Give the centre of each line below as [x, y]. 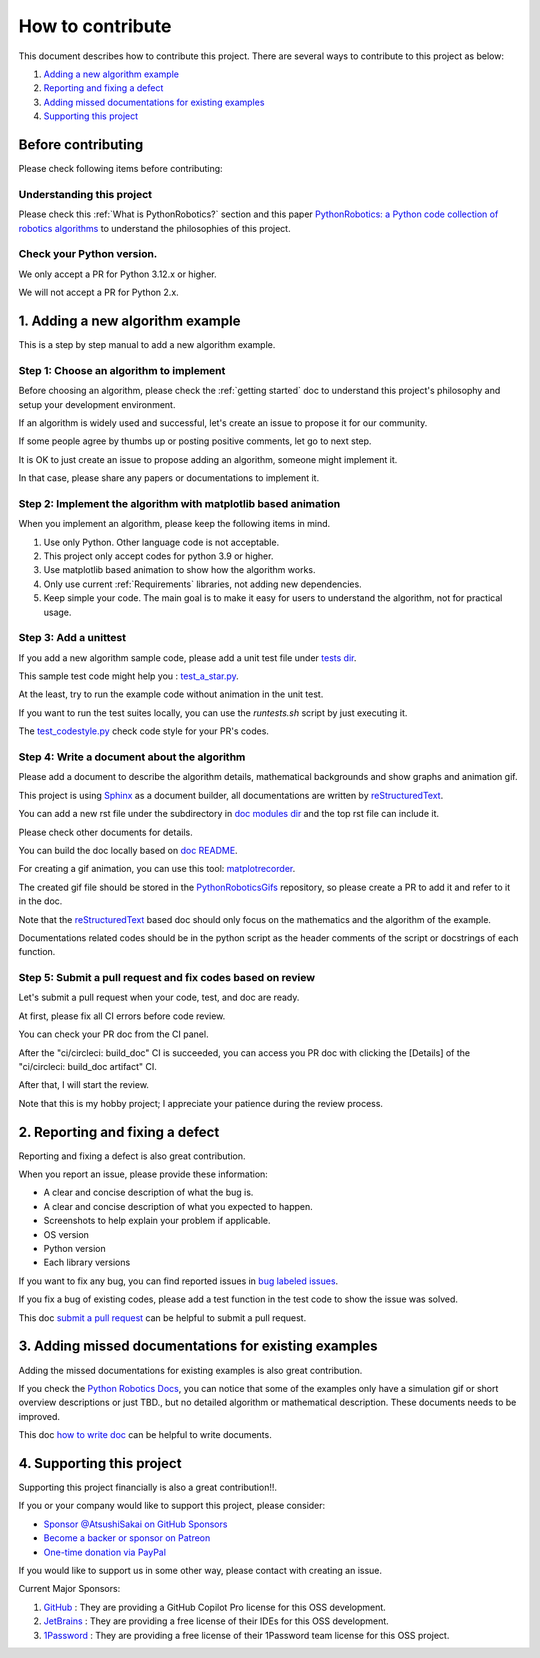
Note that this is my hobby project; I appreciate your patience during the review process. [201, 1103]
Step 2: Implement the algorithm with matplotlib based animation [179, 503]
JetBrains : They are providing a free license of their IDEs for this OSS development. [216, 1621]
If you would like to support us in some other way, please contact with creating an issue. [200, 1570]
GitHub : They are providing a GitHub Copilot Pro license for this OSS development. [215, 1607]
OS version [66, 1234]
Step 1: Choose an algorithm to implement [122, 370]
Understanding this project [85, 194]
